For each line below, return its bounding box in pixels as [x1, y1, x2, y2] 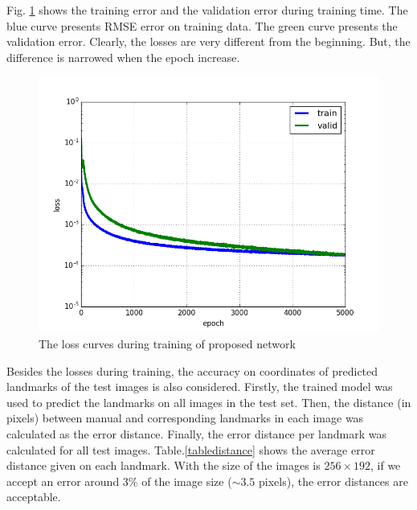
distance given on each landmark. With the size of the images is [6, 457, 321, 474]
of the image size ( [141, 472, 232, 489]
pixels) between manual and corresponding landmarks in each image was [6, 409, 364, 426]
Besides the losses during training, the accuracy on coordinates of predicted [6, 362, 378, 379]
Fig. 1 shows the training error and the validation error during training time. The [6, 2, 408, 18]
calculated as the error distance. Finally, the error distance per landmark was [6, 425, 386, 442]
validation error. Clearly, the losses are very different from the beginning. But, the [6, 33, 411, 50]
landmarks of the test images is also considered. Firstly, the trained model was [6, 378, 393, 395]
